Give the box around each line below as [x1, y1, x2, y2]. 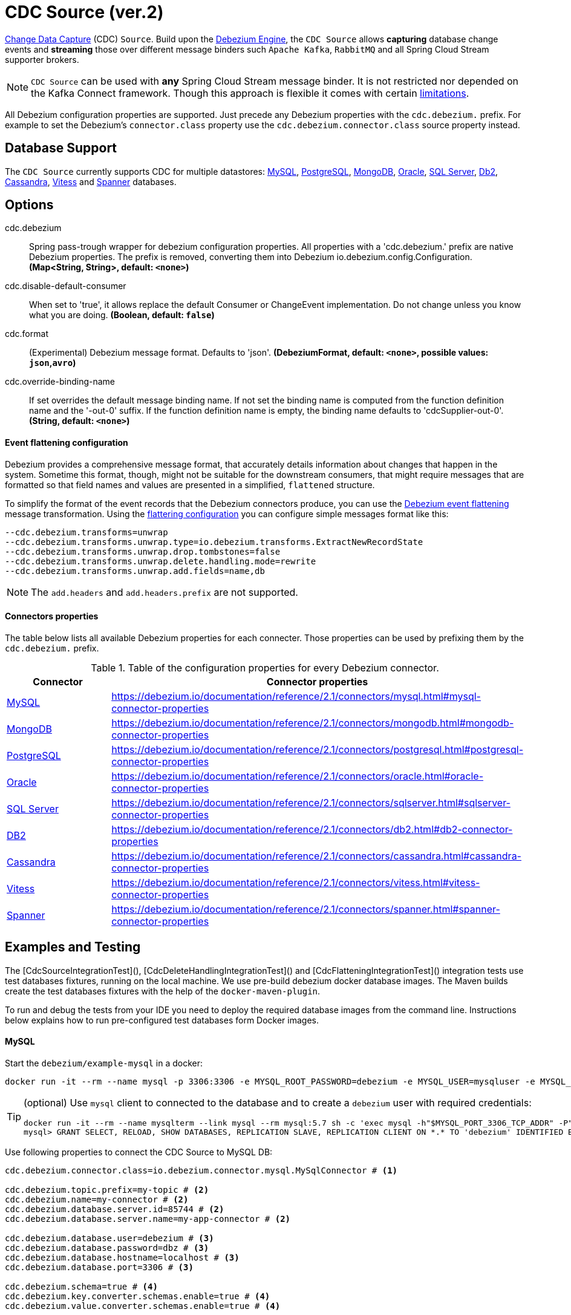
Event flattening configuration [5, 437, 128, 448]
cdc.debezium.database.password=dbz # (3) [5, 1242, 209, 1253]
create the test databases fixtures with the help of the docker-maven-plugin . [5, 985, 321, 996]
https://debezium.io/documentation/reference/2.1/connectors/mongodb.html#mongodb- [111, 716, 514, 729]
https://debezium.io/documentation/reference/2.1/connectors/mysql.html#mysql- [111, 690, 481, 702]
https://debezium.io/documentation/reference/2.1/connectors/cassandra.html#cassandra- [111, 849, 521, 862]
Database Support [5, 140, 117, 156]
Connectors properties [5, 611, 99, 622]
